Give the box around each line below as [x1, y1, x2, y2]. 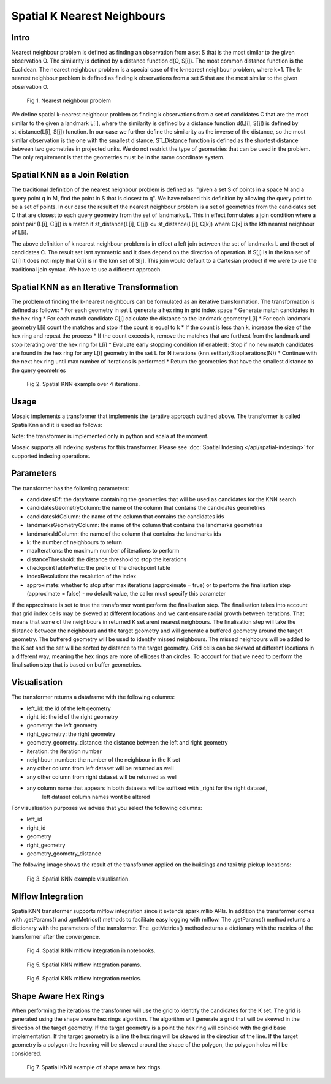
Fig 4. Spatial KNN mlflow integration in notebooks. [26, 947, 156, 954]
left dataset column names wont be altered [42, 793, 150, 800]
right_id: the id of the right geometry [26, 713, 119, 721]
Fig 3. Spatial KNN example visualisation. [26, 875, 130, 882]
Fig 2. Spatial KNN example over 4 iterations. [26, 381, 140, 388]
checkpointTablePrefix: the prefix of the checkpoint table [26, 564, 171, 572]
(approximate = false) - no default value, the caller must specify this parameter [26, 590, 226, 597]
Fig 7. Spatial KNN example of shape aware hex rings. [26, 1064, 162, 1071]
